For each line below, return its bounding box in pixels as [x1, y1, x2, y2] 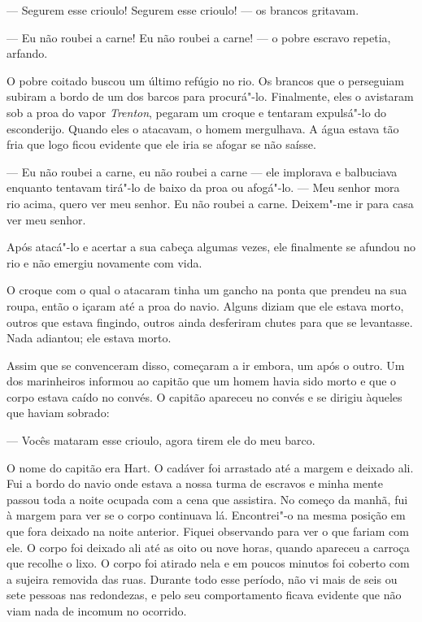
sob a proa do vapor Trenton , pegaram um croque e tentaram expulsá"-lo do [7, 103, 387, 120]
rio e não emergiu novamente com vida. [7, 254, 202, 271]
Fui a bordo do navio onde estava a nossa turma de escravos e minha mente [7, 475, 384, 492]
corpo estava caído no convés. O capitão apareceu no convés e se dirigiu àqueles [7, 388, 402, 405]
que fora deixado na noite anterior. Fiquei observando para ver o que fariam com [7, 523, 409, 540]
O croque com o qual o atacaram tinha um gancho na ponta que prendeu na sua [7, 281, 407, 298]
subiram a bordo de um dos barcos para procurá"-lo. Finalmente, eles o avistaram [7, 88, 414, 105]
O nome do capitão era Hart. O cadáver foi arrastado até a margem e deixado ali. [7, 459, 414, 476]
